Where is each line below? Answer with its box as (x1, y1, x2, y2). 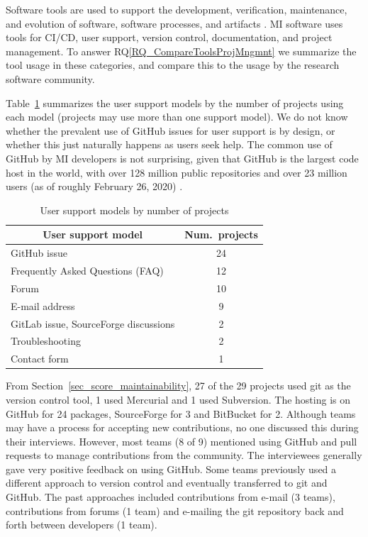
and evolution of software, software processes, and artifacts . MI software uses (6, 16, 343, 31)
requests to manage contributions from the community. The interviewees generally (6, 448, 362, 463)
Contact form (11, 351, 69, 366)
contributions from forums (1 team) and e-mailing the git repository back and (6, 503, 344, 518)
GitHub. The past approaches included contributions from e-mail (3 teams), (6, 489, 335, 504)
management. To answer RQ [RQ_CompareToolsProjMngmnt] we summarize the (6, 43, 357, 58)
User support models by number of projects (40, 202, 229, 217)
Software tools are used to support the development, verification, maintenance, (6, 2, 347, 16)
